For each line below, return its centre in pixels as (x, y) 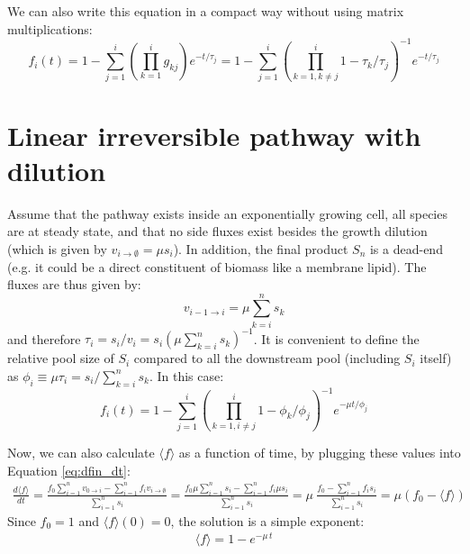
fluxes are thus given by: (74, 284)
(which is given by (57, 248)
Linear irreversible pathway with (214, 135)
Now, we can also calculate (81, 452)
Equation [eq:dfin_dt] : (69, 470)
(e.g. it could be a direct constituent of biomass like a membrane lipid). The (217, 266)
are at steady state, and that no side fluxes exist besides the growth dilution (217, 231)
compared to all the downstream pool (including (267, 358)
